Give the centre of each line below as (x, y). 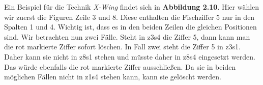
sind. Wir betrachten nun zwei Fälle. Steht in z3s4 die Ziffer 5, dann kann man (127, 36)
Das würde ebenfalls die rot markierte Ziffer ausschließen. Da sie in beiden (120, 66)
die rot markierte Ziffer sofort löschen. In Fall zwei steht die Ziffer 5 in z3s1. (123, 47)
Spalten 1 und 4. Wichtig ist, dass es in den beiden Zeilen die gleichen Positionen (130, 27)
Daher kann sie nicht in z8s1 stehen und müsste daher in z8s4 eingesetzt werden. (130, 56)
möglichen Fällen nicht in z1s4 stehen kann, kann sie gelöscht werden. (113, 77)
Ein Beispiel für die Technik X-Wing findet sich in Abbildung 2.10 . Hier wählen (132, 7)
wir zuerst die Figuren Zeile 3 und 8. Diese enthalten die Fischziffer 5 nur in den (129, 17)
